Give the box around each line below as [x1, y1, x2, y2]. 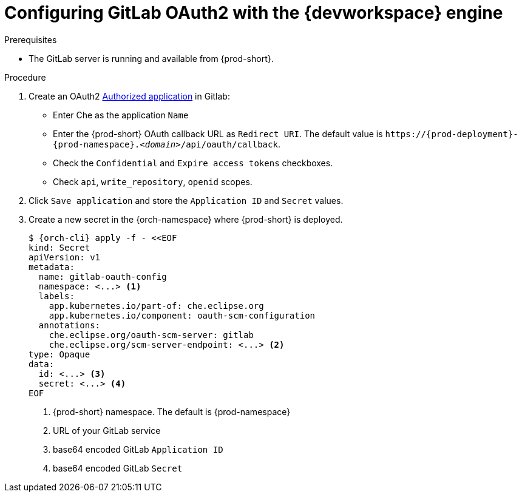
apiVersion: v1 [29, 252, 101, 262]
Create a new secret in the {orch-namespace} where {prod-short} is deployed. [29, 214, 343, 225]
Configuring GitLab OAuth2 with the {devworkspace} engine [4, 2, 503, 23]
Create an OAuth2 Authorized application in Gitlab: [29, 90, 230, 101]
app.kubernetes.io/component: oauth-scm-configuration [49, 310, 316, 320]
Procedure [4, 72, 46, 83]
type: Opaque [29, 349, 90, 359]
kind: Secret [29, 242, 90, 252]
